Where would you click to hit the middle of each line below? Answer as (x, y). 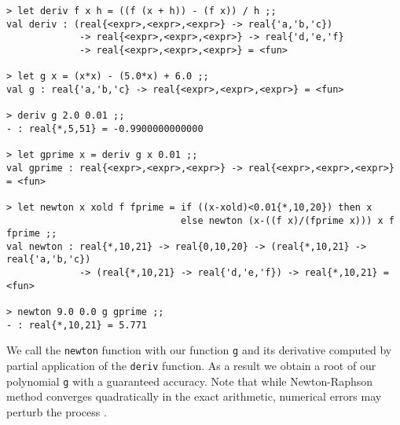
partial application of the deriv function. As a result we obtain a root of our (191, 366)
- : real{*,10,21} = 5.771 (77, 325)
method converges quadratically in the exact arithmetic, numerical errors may (194, 396)
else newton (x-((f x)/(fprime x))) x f (287, 220)
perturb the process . (57, 411)
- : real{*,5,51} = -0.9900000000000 (105, 128)
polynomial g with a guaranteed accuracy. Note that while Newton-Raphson (190, 381)
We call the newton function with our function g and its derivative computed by (199, 350)
